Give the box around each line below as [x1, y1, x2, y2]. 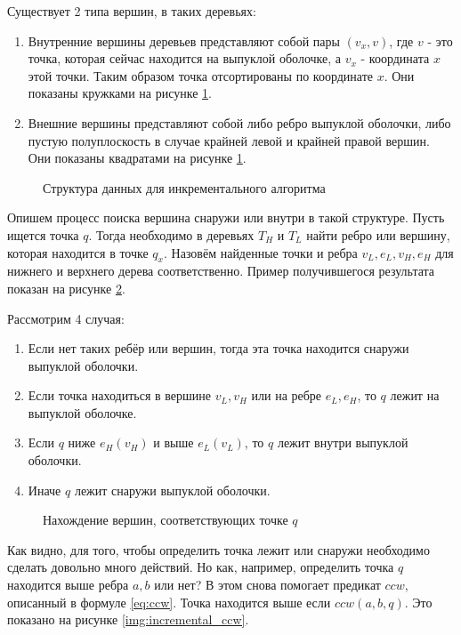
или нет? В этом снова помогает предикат [154, 575, 381, 594]
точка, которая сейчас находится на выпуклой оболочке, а [28, 49, 341, 68]
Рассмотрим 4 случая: [7, 309, 125, 327]
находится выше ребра [7, 575, 129, 594]
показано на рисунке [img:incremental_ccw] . [7, 610, 249, 629]
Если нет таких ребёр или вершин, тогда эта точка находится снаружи [28, 339, 409, 358]
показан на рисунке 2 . [7, 278, 125, 297]
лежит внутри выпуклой [277, 433, 408, 452]
